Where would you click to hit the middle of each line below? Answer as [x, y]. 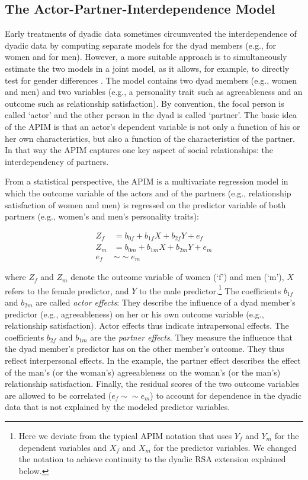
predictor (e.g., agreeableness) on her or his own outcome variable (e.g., [134, 314]
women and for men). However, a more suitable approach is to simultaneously [146, 57]
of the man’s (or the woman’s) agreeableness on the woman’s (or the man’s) [143, 372]
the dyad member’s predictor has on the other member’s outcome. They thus [145, 349]
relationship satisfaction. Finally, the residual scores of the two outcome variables [152, 384]
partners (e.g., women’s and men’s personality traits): [102, 216]
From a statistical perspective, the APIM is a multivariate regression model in [147, 181]
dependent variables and [63, 447]
